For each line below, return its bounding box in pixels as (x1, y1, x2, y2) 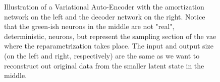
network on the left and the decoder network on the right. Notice (4, 11, 205, 21)
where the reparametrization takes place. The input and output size (4, 40, 213, 51)
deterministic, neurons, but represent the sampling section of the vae (4, 30, 216, 41)
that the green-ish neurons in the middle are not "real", (4, 21, 175, 31)
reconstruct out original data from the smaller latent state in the (4, 60, 204, 70)
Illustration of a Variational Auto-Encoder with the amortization (4, 1, 204, 11)
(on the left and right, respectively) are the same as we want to (4, 50, 200, 60)
